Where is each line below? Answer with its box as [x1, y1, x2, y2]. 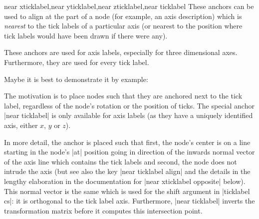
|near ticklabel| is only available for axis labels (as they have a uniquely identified [4, 110, 253, 120]
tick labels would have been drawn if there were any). [4, 30, 168, 40]
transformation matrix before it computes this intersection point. [4, 205, 203, 215]
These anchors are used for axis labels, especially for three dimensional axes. [4, 47, 238, 57]
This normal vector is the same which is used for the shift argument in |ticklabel [4, 185, 250, 196]
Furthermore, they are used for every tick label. [4, 56, 149, 67]
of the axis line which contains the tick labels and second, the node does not [4, 156, 237, 166]
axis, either [4, 119, 38, 130]
